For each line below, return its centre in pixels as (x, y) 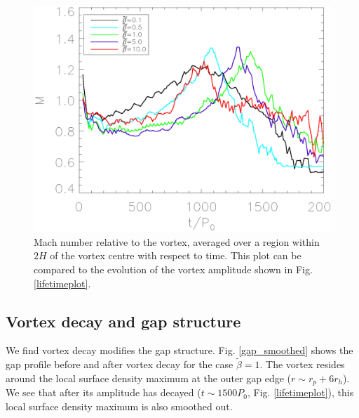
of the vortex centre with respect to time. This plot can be (176, 255)
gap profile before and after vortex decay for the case (120, 364)
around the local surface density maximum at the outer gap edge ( (149, 378)
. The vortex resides (302, 364)
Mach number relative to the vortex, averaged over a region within (177, 241)
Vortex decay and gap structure (123, 321)
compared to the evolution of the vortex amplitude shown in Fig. (173, 269)
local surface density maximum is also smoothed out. (119, 406)
